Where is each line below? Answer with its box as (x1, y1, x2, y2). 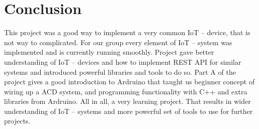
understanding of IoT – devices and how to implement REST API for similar (4, 56, 241, 67)
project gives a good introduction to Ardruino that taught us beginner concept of (4, 76, 255, 87)
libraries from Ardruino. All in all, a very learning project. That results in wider (4, 96, 251, 106)
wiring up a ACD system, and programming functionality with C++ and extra (4, 86, 247, 96)
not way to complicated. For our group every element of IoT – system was (4, 37, 232, 47)
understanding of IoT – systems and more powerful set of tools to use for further (4, 105, 253, 116)
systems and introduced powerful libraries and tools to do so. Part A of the (4, 66, 236, 77)
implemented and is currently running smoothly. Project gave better (4, 47, 214, 57)
